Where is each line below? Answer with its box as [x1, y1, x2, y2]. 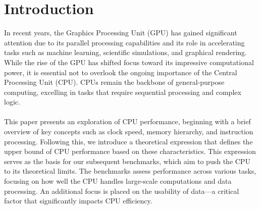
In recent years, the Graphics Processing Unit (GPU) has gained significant [4, 27, 237, 38]
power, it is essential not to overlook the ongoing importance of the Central [4, 67, 237, 77]
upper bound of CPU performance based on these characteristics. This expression [4, 146, 256, 156]
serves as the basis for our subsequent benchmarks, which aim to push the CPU [4, 155, 250, 166]
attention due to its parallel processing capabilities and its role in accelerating [4, 37, 245, 47]
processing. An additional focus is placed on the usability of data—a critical [4, 185, 239, 196]
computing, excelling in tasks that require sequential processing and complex [4, 86, 241, 97]
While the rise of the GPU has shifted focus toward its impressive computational [4, 57, 254, 67]
